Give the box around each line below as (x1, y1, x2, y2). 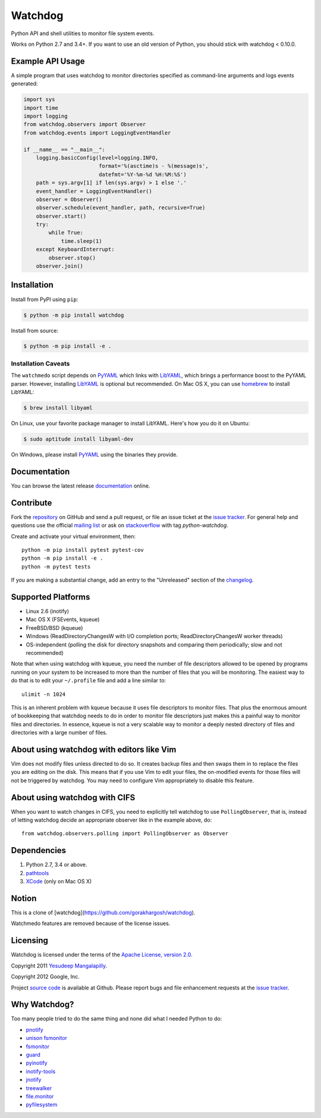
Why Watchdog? (11, 1000, 74, 1010)
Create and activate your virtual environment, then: (11, 533, 136, 540)
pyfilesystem (26, 1101, 58, 1108)
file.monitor (26, 1092, 54, 1100)
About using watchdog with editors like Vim (11, 744, 177, 754)
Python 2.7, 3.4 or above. (26, 861, 87, 869)
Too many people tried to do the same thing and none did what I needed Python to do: (11, 1015, 222, 1022)
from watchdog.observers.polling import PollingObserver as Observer (21, 830, 229, 837)
